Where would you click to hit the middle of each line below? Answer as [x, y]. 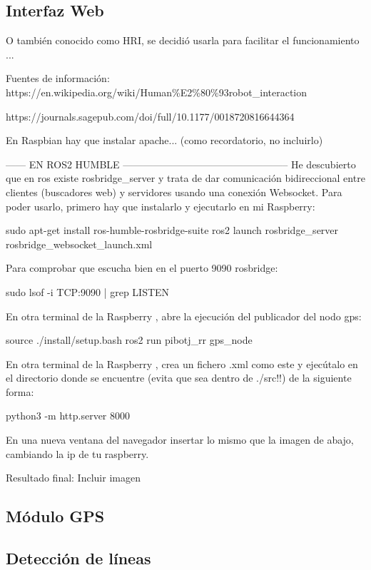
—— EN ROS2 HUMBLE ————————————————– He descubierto [181, 164]
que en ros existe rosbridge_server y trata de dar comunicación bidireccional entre [185, 178]
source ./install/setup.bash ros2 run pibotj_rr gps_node [129, 340]
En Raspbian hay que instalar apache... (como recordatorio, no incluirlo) [164, 140]
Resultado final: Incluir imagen [73, 478]
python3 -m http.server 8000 [68, 416]
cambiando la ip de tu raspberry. [77, 453]
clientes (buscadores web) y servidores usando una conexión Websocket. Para [174, 192]
